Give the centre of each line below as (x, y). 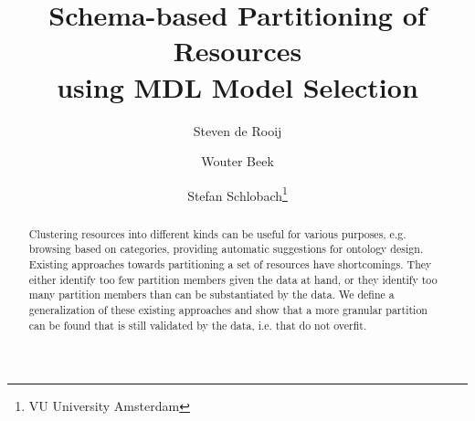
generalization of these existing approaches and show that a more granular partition (228, 310)
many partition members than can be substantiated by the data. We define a (211, 295)
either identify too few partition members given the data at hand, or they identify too (233, 279)
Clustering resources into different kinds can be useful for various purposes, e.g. (217, 233)
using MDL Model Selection (237, 86)
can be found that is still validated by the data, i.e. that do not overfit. (198, 325)
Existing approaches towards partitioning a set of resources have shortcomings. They (230, 264)
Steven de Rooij (237, 130)
